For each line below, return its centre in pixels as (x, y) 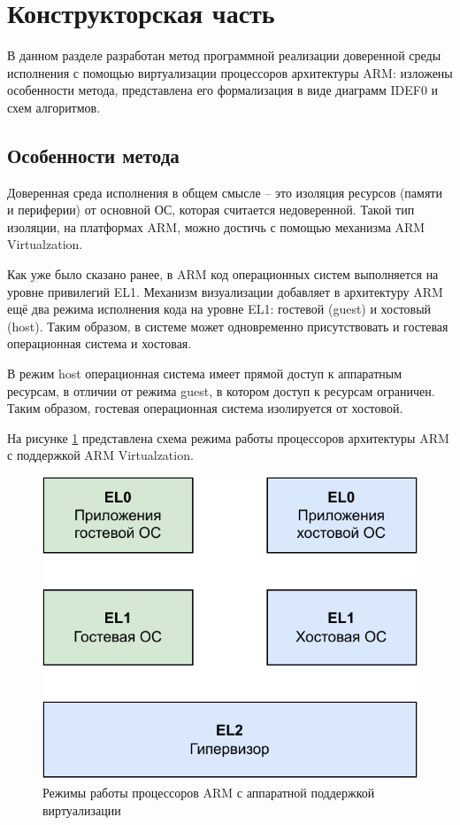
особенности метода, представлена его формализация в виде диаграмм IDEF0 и (223, 90)
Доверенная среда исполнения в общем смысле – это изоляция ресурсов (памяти (225, 192)
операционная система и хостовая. (100, 343)
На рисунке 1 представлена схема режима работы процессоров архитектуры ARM (228, 437)
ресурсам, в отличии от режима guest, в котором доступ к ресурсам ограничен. (221, 390)
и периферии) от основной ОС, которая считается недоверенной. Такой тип (211, 210)
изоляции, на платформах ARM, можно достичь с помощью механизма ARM (216, 226)
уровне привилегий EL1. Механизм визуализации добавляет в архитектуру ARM (225, 291)
